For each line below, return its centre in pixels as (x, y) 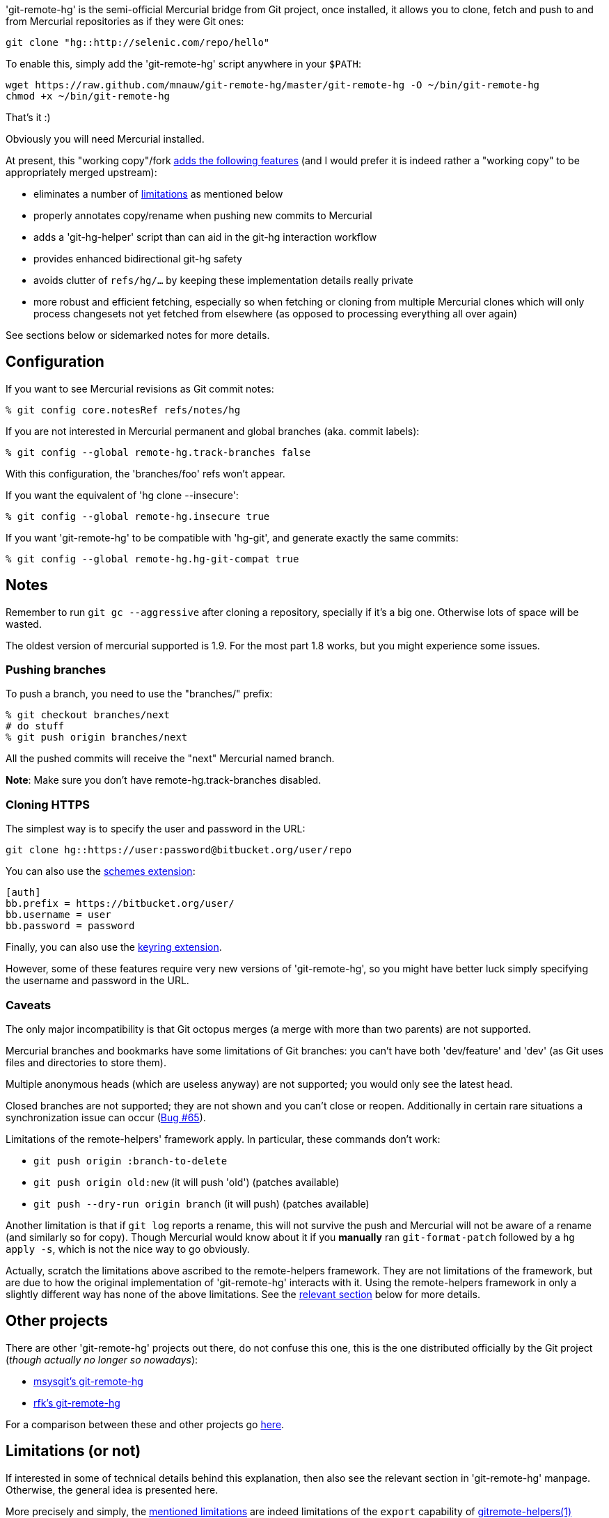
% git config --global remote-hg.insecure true (138, 516)
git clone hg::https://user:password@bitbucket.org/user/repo (179, 850)
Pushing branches (56, 670)
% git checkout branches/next (88, 715)
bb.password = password (70, 926)
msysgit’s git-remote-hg (88, 1381)
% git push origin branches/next (97, 737)
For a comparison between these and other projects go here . (145, 1424)
